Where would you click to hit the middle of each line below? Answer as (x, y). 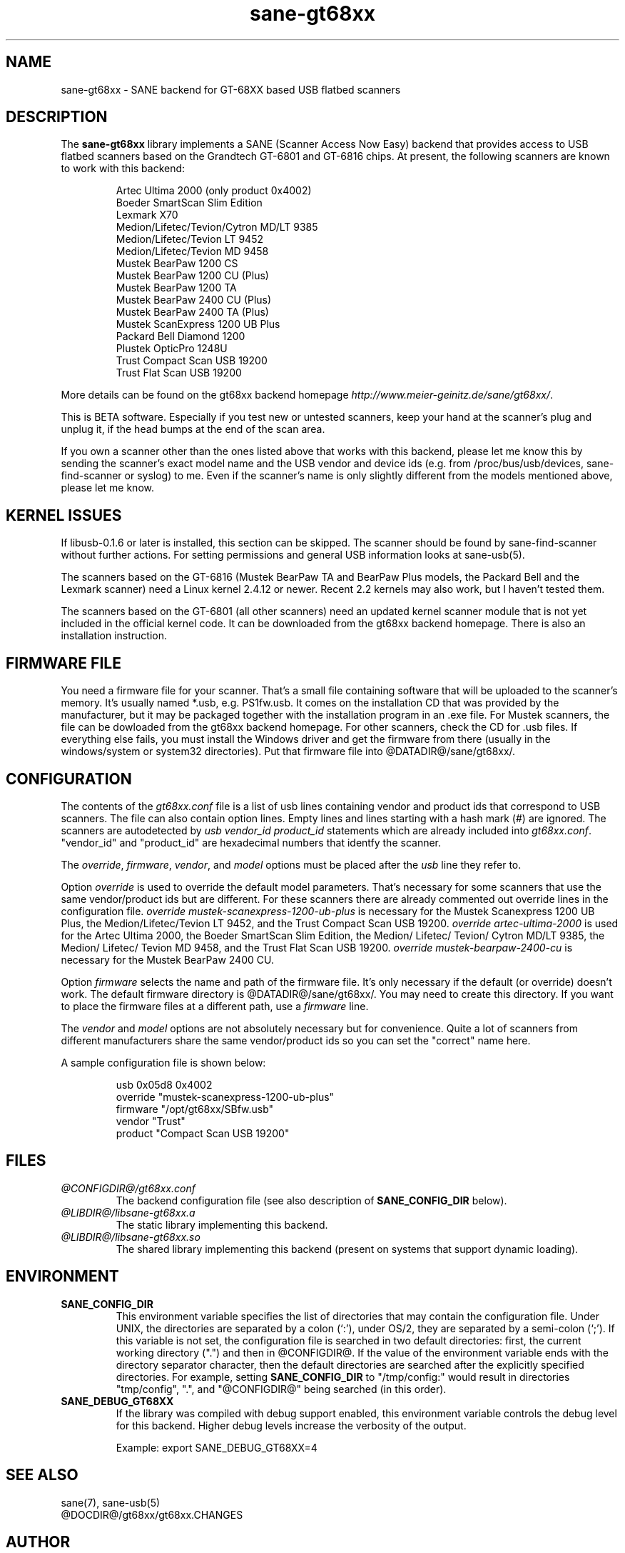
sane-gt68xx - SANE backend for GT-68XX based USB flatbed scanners (231, 89)
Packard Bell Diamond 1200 (181, 336)
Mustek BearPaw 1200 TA (176, 288)
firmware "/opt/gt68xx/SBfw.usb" (195, 1109)
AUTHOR (38, 1542)
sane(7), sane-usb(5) (111, 1502)
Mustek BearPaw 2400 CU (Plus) (194, 300)
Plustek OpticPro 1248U (172, 349)
